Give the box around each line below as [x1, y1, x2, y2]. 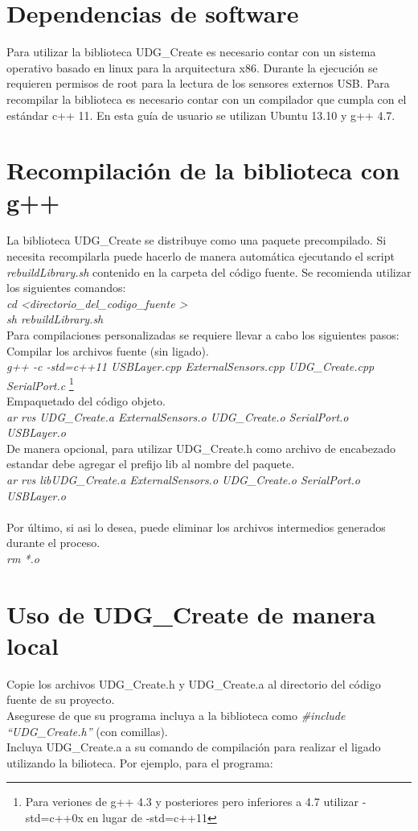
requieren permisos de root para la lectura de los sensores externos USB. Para [6, 75, 390, 92]
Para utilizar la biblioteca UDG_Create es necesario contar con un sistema [6, 43, 376, 60]
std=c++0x [25, 809, 84, 825]
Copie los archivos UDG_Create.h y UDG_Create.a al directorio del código [6, 675, 381, 692]
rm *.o [6, 549, 39, 566]
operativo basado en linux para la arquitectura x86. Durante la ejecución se [6, 59, 378, 76]
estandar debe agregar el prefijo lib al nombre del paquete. [6, 455, 295, 472]
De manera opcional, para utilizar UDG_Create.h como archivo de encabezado [6, 439, 396, 456]
